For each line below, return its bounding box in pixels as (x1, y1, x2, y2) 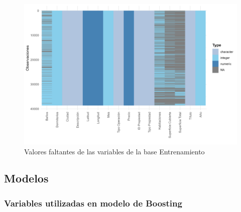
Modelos (4, 170, 49, 186)
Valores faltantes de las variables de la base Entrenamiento (24, 146, 205, 156)
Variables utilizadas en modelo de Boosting (4, 196, 182, 209)
